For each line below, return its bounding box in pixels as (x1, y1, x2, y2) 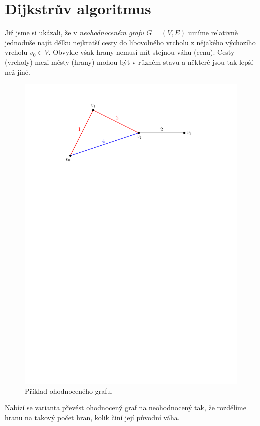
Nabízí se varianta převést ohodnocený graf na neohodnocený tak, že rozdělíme (5, 402, 246, 413)
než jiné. (5, 66, 30, 77)
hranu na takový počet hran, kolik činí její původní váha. (5, 412, 180, 422)
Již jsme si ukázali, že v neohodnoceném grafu (5, 27, 144, 38)
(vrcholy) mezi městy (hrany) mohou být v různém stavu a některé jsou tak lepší (5, 56, 253, 67)
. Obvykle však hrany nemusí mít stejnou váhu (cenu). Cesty (48, 47, 235, 57)
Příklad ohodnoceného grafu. (25, 385, 113, 396)
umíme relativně (188, 27, 238, 38)
